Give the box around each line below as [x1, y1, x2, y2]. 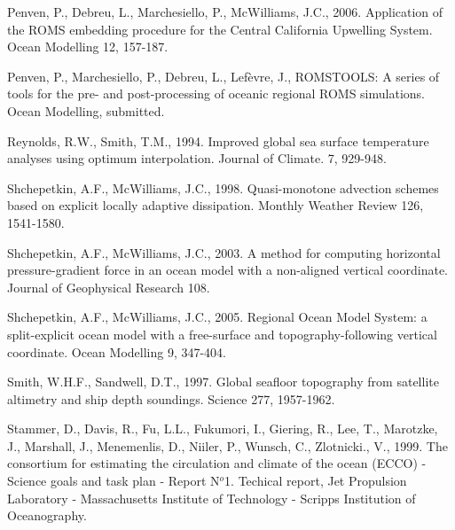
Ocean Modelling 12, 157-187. [7, 37, 169, 56]
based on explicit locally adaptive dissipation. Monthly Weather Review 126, [7, 196, 424, 214]
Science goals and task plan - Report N [7, 472, 220, 490]
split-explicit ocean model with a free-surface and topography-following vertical [7, 324, 437, 343]
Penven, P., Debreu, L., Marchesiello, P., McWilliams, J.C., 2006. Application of [7, 3, 443, 20]
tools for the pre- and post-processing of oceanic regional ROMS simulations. [7, 84, 425, 103]
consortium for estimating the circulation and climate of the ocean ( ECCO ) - [7, 454, 427, 472]
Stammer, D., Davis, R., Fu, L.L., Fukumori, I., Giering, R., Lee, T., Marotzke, [7, 419, 438, 438]
